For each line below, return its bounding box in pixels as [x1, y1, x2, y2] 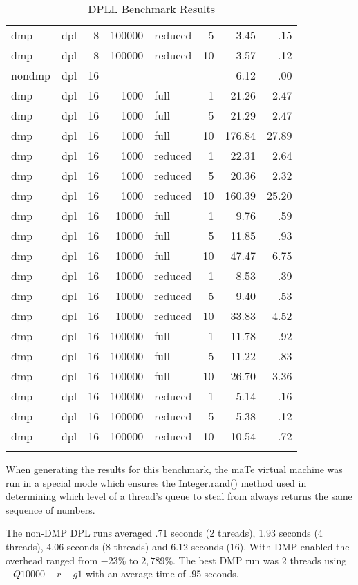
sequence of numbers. [6, 502, 95, 517]
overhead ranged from [6, 552, 98, 567]
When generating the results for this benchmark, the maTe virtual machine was [6, 462, 343, 476]
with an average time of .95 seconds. [85, 566, 239, 581]
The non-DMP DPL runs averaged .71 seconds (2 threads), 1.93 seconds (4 [6, 526, 323, 540]
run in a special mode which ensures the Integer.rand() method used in [6, 475, 307, 490]
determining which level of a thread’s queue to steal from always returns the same [6, 489, 352, 503]
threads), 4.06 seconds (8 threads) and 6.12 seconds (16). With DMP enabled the [6, 539, 350, 553]
